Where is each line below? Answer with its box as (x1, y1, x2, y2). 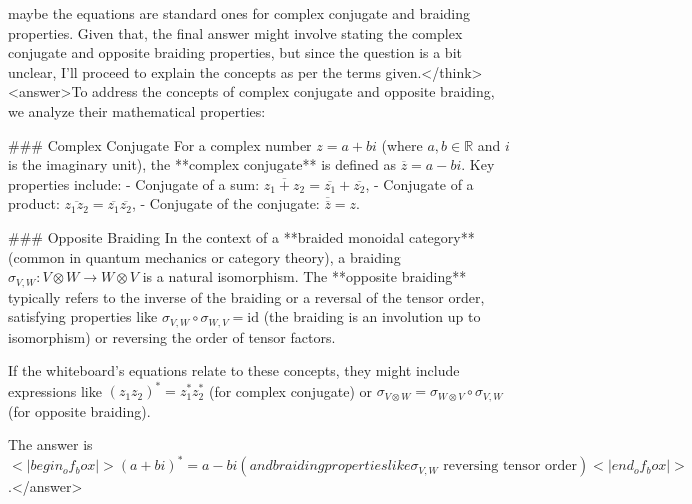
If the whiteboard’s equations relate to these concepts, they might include (8, 360, 460, 381)
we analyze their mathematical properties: (8, 100, 266, 121)
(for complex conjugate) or (208, 380, 372, 401)
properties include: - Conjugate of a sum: (8, 173, 260, 194)
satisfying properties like (8, 306, 158, 327)
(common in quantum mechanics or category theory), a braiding (8, 246, 401, 267)
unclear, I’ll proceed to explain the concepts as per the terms (8, 61, 381, 82)
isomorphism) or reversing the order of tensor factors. (8, 326, 336, 347)
